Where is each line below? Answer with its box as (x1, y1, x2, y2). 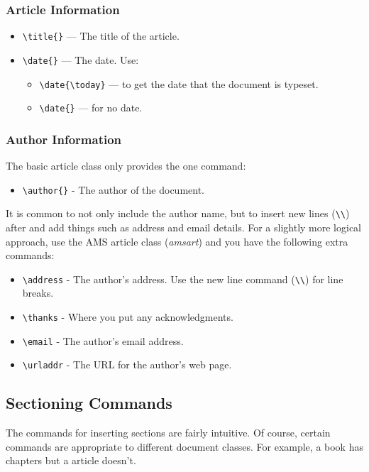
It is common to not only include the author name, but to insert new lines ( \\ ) (6, 206, 350, 221)
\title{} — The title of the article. (22, 28, 180, 43)
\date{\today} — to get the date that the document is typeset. (39, 76, 319, 91)
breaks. (22, 285, 54, 300)
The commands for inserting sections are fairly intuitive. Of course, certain (6, 425, 331, 440)
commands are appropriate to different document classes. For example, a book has (6, 439, 363, 454)
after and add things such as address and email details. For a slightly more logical (6, 219, 362, 234)
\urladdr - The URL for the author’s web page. (22, 357, 232, 372)
